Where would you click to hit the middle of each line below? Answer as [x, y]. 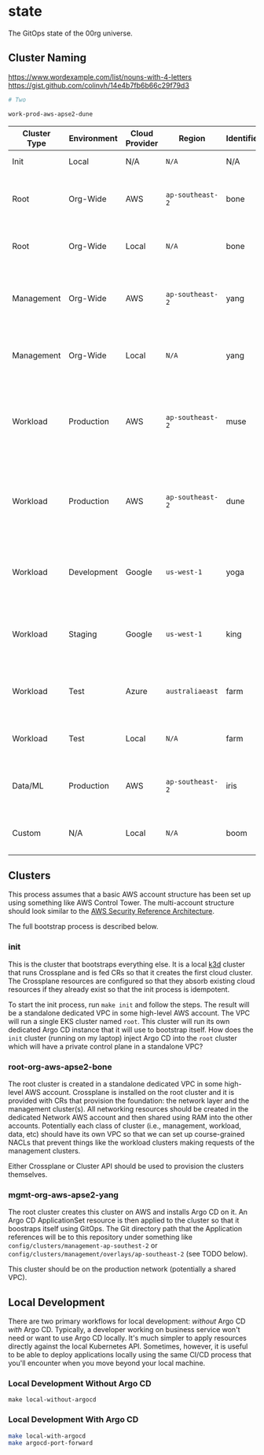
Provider [142, 143]
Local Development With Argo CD [73, 1420]
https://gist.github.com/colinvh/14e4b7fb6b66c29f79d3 [99, 85]
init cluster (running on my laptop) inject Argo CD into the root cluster [123, 1037]
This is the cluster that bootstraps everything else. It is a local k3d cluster [126, 964]
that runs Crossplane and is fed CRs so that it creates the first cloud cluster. [130, 972]
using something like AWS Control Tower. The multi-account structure [121, 903]
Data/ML [28, 785]
